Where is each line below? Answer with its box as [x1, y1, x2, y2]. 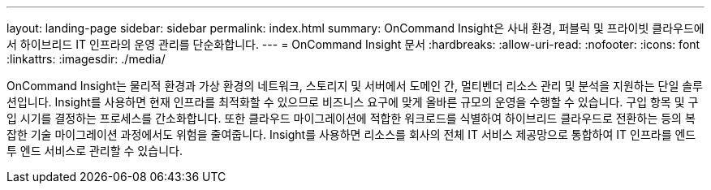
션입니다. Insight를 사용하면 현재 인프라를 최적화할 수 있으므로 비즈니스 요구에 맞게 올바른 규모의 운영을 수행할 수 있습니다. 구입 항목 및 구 [6, 95, 699, 109]
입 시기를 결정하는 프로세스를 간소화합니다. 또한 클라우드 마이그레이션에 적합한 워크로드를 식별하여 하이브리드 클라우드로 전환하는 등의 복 [6, 111, 696, 125]
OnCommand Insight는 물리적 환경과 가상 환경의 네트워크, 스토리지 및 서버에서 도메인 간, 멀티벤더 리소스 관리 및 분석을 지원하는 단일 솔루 [6, 79, 703, 93]
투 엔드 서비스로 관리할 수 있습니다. [6, 144, 183, 158]
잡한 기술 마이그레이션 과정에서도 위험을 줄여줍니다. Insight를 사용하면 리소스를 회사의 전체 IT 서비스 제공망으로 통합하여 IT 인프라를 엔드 [6, 127, 696, 141]
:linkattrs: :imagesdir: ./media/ [6, 52, 166, 66]
